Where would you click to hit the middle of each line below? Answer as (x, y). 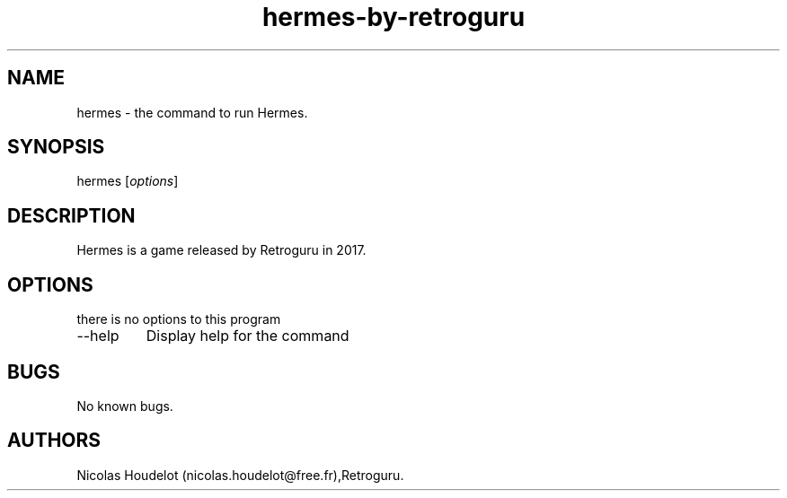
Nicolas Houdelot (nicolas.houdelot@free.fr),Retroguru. (240, 475)
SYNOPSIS (56, 147)
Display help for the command (248, 336)
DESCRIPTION (71, 215)
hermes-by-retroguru (393, 17)
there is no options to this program (179, 319)
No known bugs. (125, 406)
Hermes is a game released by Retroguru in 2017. (221, 250)
